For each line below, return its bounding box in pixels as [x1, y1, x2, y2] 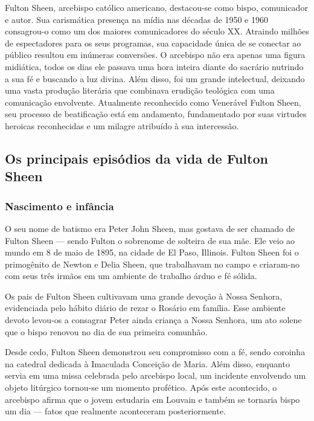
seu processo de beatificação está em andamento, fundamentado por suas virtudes [5, 108, 307, 120]
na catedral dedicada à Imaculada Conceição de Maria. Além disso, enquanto [5, 357, 290, 370]
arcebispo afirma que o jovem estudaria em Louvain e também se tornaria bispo [5, 393, 300, 405]
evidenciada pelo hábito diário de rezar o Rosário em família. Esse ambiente [5, 301, 286, 314]
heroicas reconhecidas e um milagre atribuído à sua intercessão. [5, 119, 239, 132]
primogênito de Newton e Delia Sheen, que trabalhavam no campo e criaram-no [5, 257, 300, 270]
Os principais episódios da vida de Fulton [5, 149, 268, 167]
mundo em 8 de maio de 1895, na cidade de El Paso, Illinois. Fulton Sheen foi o [5, 246, 299, 259]
